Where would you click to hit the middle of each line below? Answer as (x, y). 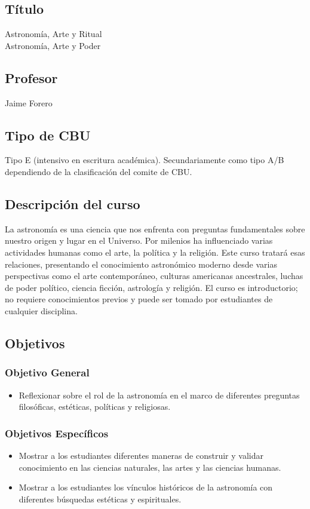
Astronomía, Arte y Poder (53, 45)
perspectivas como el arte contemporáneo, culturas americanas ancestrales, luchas (154, 276)
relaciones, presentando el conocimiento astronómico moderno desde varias (141, 264)
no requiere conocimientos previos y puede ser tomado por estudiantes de (139, 299)
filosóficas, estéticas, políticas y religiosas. (95, 407)
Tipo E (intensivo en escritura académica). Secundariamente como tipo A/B (145, 160)
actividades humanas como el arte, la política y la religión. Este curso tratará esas (155, 252)
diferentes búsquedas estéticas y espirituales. (100, 499)
